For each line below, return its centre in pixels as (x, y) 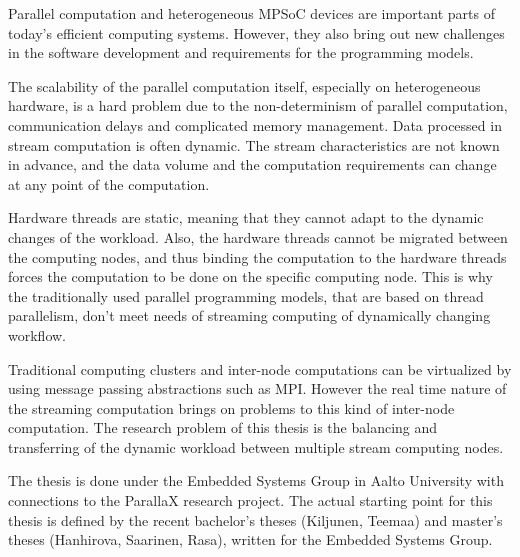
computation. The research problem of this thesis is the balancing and (223, 427)
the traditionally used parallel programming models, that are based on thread (246, 295)
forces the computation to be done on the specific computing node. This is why (250, 276)
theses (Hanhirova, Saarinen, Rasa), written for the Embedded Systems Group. (250, 539)
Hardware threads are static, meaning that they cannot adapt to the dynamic (246, 217)
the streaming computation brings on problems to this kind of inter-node (231, 407)
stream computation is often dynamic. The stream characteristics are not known (254, 144)
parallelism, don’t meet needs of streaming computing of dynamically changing (249, 315)
